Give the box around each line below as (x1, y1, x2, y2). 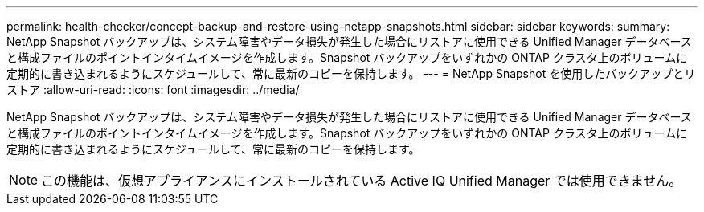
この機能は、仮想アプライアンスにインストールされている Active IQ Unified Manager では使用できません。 (41, 173, 682, 189)
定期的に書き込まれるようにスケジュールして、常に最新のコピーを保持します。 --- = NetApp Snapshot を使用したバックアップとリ (6, 67, 696, 80)
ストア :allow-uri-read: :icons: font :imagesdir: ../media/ (6, 83, 300, 96)
